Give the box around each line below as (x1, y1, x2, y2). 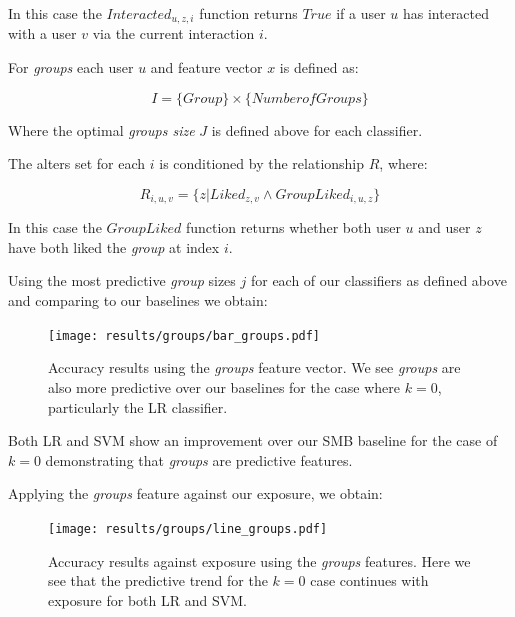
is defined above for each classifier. (211, 119, 423, 140)
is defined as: (279, 57, 359, 78)
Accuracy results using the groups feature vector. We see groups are (48, 357, 461, 378)
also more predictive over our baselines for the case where (48, 376, 401, 397)
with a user (8, 23, 77, 44)
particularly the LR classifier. (48, 396, 228, 417)
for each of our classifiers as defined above (250, 270, 507, 291)
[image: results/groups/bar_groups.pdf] (48, 328, 321, 343)
